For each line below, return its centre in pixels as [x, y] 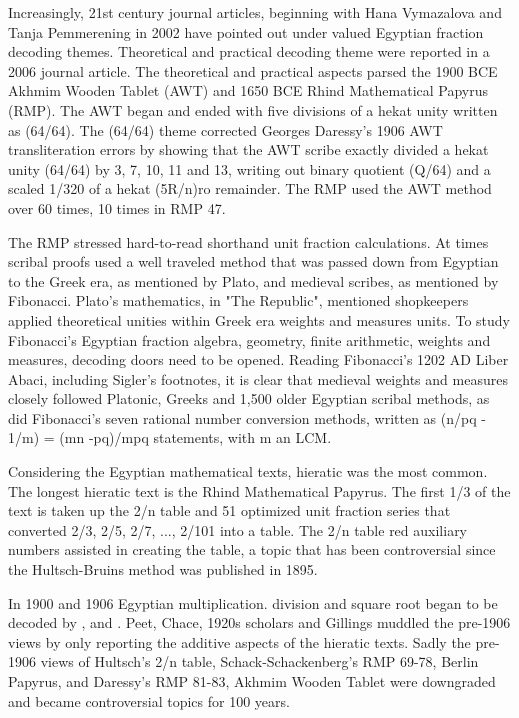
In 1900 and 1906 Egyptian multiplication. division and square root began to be [253, 602]
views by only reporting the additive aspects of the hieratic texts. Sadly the [239, 641]
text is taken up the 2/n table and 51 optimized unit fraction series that [229, 510]
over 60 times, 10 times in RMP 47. [117, 207]
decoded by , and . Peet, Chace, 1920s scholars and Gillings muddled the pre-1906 [259, 622]
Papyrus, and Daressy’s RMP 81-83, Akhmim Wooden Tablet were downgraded [252, 681]
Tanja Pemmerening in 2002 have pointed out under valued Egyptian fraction [246, 31]
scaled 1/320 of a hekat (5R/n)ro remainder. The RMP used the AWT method [250, 188]
